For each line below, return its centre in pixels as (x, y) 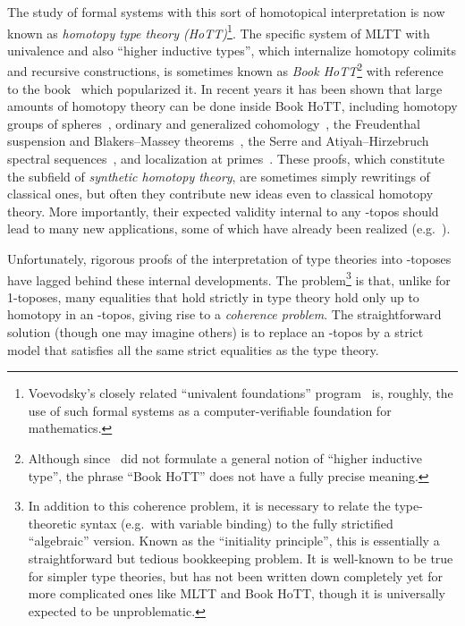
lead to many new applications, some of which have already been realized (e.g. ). (229, 228)
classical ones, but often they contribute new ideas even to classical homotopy (220, 194)
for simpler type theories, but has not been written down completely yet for (235, 575)
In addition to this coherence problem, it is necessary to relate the (209, 506)
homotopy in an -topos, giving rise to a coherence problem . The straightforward (224, 314)
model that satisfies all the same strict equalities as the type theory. (193, 349)
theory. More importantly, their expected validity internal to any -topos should (223, 211)
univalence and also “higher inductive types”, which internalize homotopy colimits (232, 50)
